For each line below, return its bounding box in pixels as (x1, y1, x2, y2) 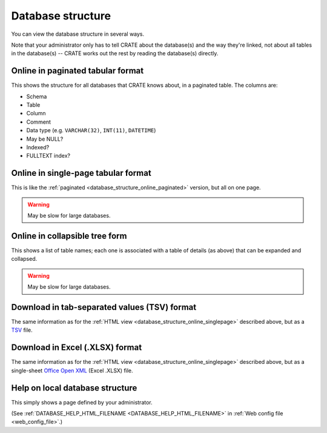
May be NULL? (26, 135, 64, 143)
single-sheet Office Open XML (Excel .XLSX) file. (11, 367, 133, 374)
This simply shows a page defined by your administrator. (11, 398, 153, 406)
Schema (26, 93, 47, 100)
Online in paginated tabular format (11, 65, 144, 76)
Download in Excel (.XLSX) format (11, 343, 142, 353)
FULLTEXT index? (26, 152, 71, 159)
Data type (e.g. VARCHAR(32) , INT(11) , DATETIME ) (26, 127, 156, 134)
